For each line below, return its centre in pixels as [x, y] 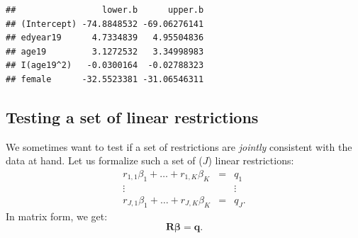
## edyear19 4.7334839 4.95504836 [105, 38]
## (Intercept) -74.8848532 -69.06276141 [105, 24]
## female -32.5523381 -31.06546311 [105, 79]
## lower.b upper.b [105, 10]
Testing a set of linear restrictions [132, 117]
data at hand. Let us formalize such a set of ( [104, 160]
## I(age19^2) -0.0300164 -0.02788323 [105, 66]
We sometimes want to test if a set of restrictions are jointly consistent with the [179, 146]
